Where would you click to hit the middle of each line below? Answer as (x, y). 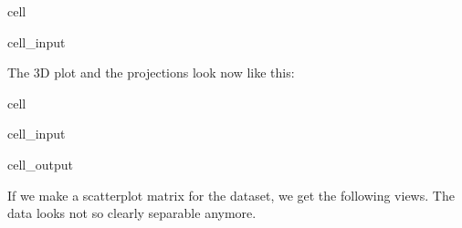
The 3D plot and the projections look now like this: (151, 73)
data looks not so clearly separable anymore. (132, 213)
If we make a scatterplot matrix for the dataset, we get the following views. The (231, 195)
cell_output (40, 164)
